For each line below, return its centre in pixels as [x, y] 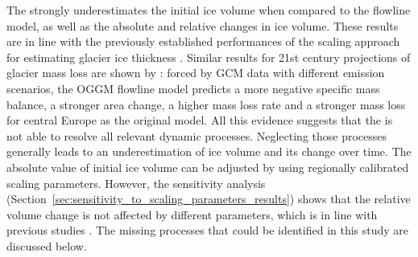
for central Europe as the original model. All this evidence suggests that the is [200, 120]
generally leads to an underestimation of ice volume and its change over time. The [209, 151]
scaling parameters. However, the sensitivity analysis [136, 183]
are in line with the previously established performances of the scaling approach [203, 41]
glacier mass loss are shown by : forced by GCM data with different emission [196, 73]
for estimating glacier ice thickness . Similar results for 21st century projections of [209, 57]
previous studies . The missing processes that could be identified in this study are [208, 230]
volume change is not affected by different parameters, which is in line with [192, 214]
